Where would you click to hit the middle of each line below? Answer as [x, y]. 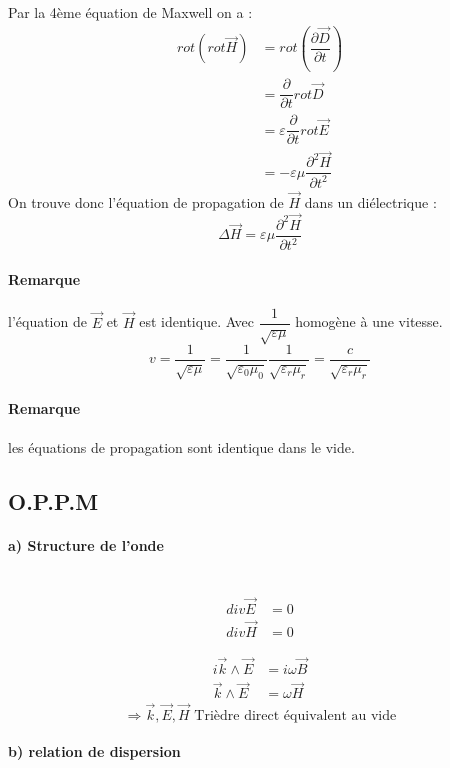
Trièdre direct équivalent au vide [295, 715]
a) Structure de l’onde [86, 544]
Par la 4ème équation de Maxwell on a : [130, 12]
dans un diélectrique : [370, 202]
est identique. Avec [197, 321]
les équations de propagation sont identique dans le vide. [181, 446]
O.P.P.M [53, 500]
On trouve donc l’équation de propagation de [146, 202]
